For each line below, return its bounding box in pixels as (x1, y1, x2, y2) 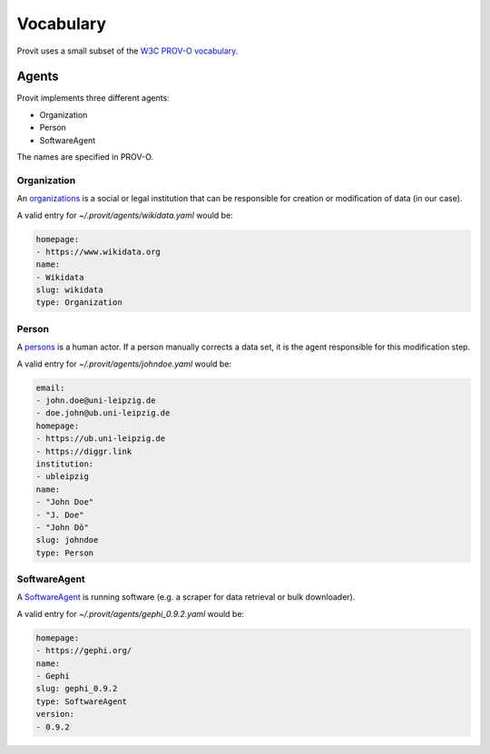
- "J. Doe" (35, 509, 84, 520)
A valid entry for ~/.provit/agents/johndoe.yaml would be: (16, 358, 231, 369)
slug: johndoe (35, 535, 99, 545)
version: (35, 709, 75, 720)
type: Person (35, 547, 94, 558)
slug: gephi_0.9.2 (35, 683, 118, 694)
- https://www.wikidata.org (35, 246, 161, 257)
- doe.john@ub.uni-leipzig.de (35, 408, 171, 418)
